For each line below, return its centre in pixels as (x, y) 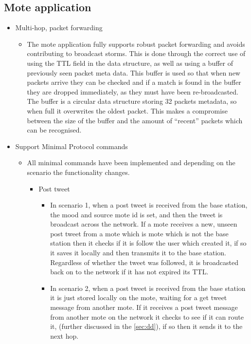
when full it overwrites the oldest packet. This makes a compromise (127, 110)
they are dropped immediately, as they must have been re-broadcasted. (133, 91)
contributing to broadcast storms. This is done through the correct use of (136, 53)
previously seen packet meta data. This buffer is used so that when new (134, 72)
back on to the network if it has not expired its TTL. (129, 272)
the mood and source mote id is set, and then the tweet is (136, 214)
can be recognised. (54, 130)
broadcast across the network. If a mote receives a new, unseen (144, 224)
